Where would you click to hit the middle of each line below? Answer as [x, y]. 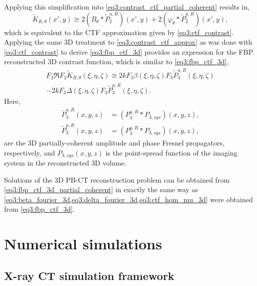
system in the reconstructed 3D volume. [65, 163]
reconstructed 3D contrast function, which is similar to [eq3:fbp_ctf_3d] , [116, 61]
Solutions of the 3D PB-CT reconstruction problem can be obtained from [117, 179]
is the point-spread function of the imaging [171, 152]
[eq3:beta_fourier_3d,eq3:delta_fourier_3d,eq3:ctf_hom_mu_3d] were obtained [128, 199]
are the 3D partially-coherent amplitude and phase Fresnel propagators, [114, 143]
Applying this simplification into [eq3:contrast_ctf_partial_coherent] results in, [127, 7]
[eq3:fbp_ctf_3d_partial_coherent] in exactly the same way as [101, 189]
